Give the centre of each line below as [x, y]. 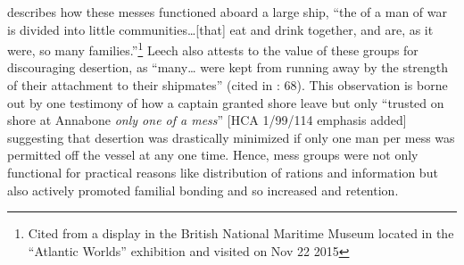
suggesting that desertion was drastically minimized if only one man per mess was [231, 137]
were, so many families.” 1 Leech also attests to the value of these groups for [213, 49]
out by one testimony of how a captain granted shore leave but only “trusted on [226, 102]
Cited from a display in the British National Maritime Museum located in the [241, 233]
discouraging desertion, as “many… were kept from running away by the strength [228, 67]
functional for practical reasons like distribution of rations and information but [223, 172]
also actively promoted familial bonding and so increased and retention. [203, 190]
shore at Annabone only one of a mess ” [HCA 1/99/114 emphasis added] [207, 120]
